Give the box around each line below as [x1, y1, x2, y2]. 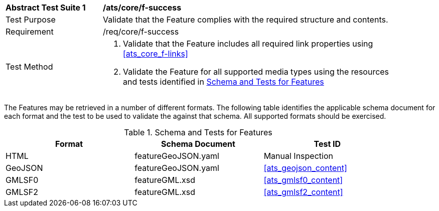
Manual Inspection [263, 151, 333, 161]
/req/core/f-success [103, 27, 179, 37]
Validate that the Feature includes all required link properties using [123, 39, 373, 49]
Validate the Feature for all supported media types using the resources [123, 67, 389, 77]
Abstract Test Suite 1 [6, 3, 86, 13]
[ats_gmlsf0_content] [263, 175, 343, 185]
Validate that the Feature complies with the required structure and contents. [103, 15, 388, 25]
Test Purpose [6, 15, 56, 25]
